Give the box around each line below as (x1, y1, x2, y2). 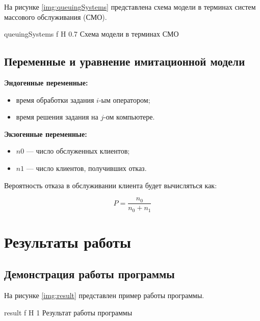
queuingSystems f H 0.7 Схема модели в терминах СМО (4, 28, 179, 39)
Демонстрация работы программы (4, 266, 175, 282)
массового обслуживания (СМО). (4, 11, 107, 22)
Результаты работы (4, 231, 131, 252)
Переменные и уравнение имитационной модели (4, 53, 245, 69)
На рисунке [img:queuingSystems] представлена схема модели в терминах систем (4, 2, 256, 12)
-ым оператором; (98, 94, 150, 105)
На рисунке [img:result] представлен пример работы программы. (4, 290, 204, 301)
